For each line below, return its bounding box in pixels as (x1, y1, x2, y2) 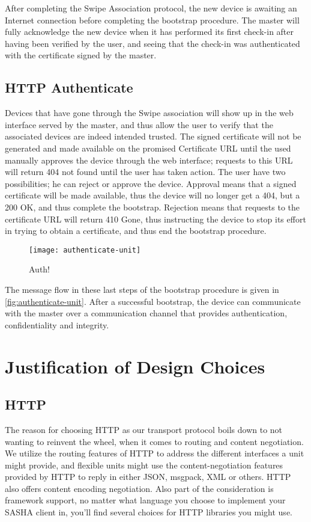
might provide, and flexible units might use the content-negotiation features (5, 458, 283, 471)
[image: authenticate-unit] (29, 245, 141, 254)
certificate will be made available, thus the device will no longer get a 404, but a (5, 189, 300, 201)
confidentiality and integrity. (5, 318, 109, 331)
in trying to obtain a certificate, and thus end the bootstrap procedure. (5, 224, 267, 237)
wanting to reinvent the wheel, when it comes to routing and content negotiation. (5, 435, 304, 447)
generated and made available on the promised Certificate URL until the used (5, 141, 291, 154)
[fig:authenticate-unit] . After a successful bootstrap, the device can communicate (5, 295, 301, 307)
